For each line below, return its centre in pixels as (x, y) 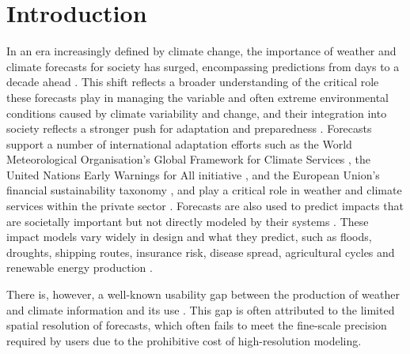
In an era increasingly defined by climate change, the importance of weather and (201, 51)
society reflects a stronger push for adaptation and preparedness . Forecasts (189, 128)
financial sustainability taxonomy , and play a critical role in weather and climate (204, 190)
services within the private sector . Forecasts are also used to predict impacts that (205, 206)
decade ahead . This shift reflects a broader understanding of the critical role (193, 82)
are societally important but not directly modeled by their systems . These (188, 221)
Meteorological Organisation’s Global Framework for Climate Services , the (189, 159)
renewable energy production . (80, 267)
